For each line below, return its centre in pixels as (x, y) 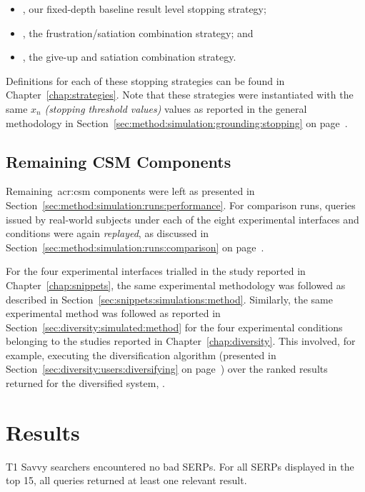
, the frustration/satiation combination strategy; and (138, 32)
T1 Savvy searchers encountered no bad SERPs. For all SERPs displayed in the (180, 466)
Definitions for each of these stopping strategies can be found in (145, 80)
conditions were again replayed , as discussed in (107, 233)
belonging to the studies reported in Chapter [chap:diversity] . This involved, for (181, 341)
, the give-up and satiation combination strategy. (129, 57)
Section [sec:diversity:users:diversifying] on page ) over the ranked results (167, 369)
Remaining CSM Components (119, 161)
